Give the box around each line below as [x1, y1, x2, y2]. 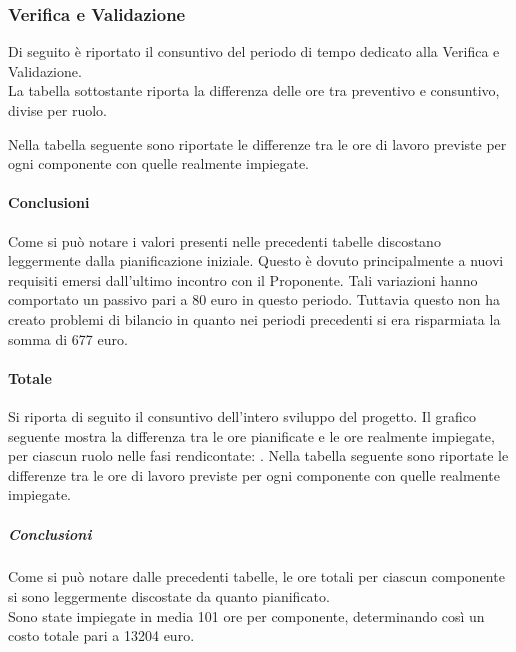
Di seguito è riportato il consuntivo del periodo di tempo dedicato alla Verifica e [8, 41, 500, 62]
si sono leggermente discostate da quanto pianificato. [8, 586, 330, 607]
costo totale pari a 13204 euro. [8, 625, 195, 646]
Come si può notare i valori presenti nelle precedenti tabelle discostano [8, 230, 441, 251]
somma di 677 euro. [8, 328, 128, 349]
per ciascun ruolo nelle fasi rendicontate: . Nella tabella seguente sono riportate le [8, 445, 509, 466]
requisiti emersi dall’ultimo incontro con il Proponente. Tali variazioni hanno [8, 269, 478, 290]
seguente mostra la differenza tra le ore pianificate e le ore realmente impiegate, [8, 425, 495, 446]
